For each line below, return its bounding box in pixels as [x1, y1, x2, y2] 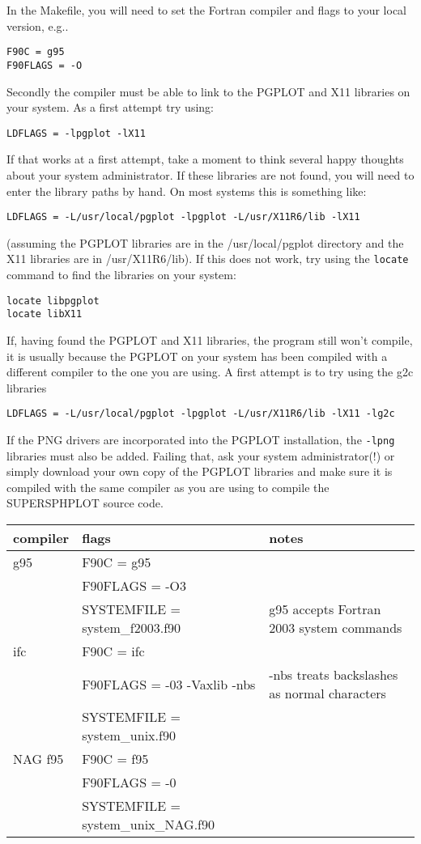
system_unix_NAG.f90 [82, 815, 215, 833]
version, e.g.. [6, 17, 69, 34]
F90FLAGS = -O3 [82, 576, 186, 595]
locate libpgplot [6, 295, 100, 307]
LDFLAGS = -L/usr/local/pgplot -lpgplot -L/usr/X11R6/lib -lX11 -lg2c [6, 408, 395, 420]
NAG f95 [13, 749, 64, 768]
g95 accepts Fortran [269, 600, 381, 618]
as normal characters [269, 684, 386, 702]
